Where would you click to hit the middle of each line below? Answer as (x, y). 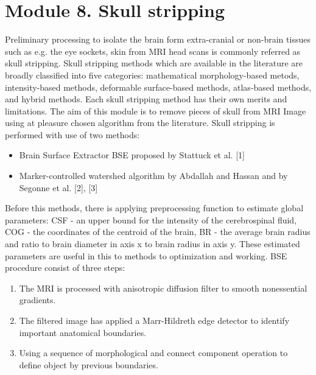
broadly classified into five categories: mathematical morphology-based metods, (152, 75)
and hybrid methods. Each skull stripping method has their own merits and (146, 99)
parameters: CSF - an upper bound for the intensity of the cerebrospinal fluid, (151, 219)
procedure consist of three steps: (65, 268)
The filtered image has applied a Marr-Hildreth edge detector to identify (154, 320)
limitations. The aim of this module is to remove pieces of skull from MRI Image (156, 110)
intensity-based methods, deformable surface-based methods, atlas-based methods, (158, 87)
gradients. (37, 300)
